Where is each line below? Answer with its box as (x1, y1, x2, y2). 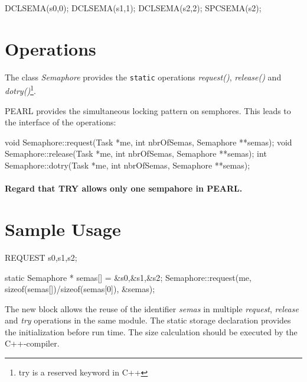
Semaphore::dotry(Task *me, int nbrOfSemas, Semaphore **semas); (5, 159, 250, 171)
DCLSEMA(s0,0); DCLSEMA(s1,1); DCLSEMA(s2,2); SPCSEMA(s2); (5, 2, 262, 14)
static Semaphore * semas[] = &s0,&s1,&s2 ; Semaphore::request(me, (5, 271, 252, 283)
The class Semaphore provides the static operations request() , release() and (5, 70, 282, 83)
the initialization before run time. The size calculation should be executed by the (5, 325, 298, 338)
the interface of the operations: (5, 116, 116, 128)
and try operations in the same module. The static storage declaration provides (5, 314, 291, 326)
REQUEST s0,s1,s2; (5, 251, 77, 263)
